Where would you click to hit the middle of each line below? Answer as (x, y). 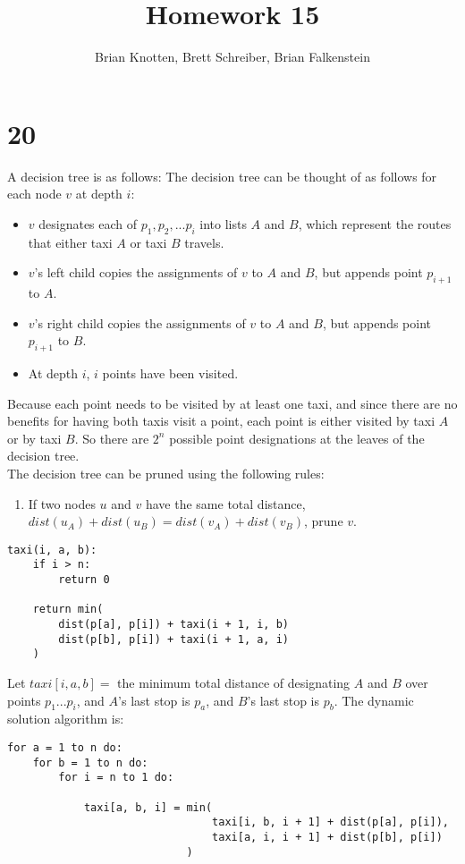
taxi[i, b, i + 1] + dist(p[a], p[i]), (330, 822)
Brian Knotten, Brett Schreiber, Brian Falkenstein (232, 57)
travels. (204, 242)
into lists (223, 223)
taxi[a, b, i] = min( (148, 807)
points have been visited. (170, 373)
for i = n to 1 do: (116, 778)
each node (34, 194)
